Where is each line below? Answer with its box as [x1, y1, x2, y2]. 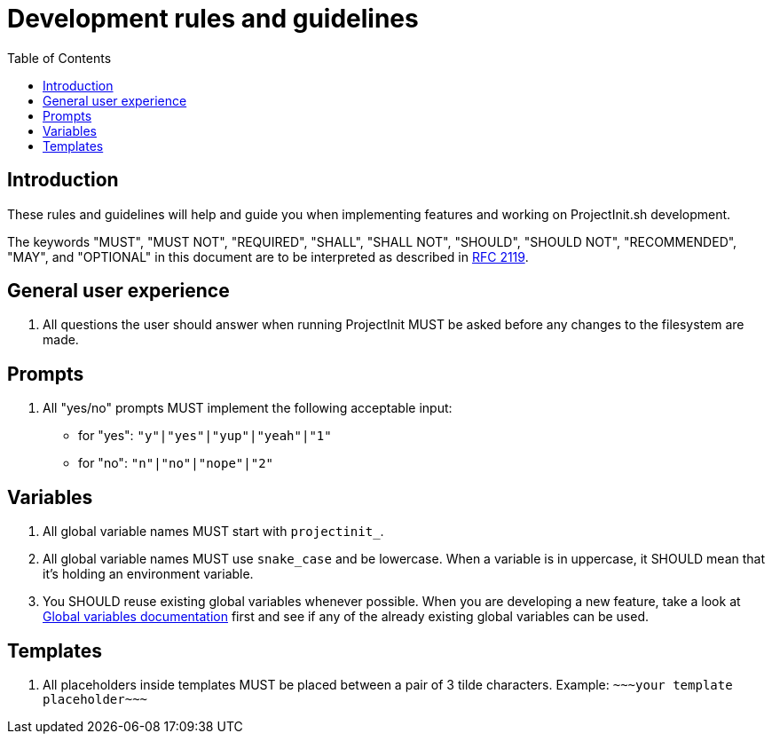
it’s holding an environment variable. [43, 566, 254, 582]
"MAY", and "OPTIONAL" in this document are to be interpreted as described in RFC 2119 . [7, 248, 529, 264]
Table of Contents [7, 50, 112, 66]
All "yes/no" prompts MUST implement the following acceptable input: [43, 400, 453, 416]
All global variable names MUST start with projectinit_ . [43, 524, 384, 540]
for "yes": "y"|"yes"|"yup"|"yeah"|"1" [78, 428, 332, 444]
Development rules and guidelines [7, 4, 419, 34]
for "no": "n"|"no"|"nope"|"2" [78, 455, 274, 471]
